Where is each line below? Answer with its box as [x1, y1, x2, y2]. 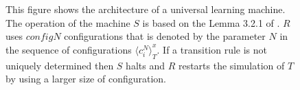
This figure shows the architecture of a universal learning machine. [5, 2, 286, 16]
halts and [126, 58, 165, 72]
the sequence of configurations [5, 42, 132, 56]
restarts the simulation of [178, 58, 285, 72]
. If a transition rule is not [157, 42, 268, 56]
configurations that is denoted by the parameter [64, 29, 266, 43]
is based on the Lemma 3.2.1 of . [142, 15, 280, 30]
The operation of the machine [5, 15, 130, 30]
